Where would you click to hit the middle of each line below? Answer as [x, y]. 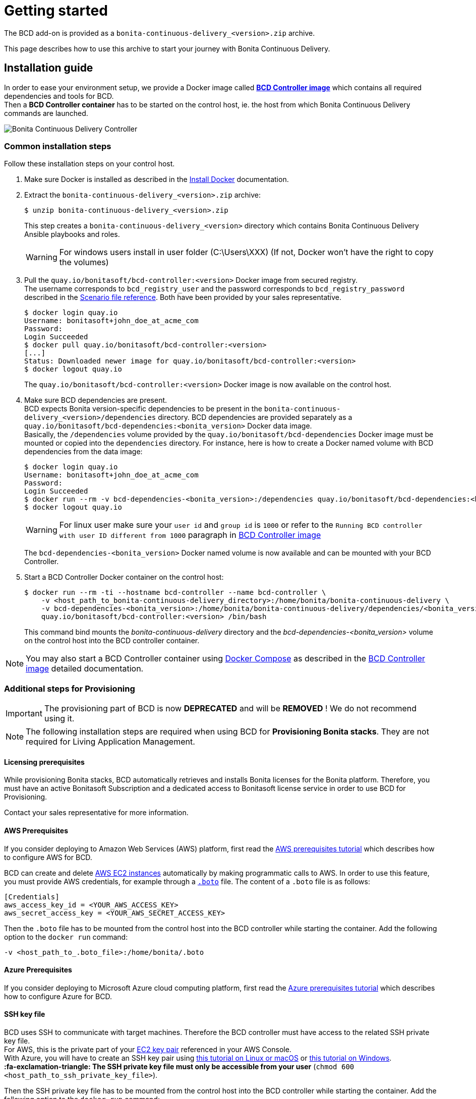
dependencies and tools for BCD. [59, 96]
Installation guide [49, 68]
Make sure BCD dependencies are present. [96, 400]
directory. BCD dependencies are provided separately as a [255, 417]
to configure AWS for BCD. [48, 857]
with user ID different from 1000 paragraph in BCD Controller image [190, 535]
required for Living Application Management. [110, 742]
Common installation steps [58, 146]
